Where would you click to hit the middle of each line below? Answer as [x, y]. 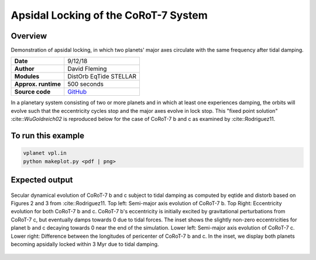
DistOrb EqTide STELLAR [102, 77]
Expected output [42, 180]
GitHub [77, 92]
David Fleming [87, 69]
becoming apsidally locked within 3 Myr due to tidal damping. [85, 244]
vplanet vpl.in [45, 153]
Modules [27, 77]
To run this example [48, 136]
